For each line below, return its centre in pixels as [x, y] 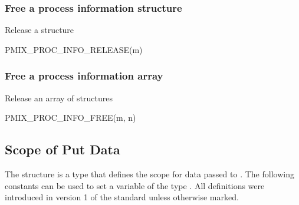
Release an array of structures [59, 97]
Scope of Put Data [63, 149]
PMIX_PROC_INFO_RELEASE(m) [74, 49]
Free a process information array [84, 76]
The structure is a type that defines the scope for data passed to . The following [149, 174]
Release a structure [40, 30]
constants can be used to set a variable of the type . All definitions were [135, 185]
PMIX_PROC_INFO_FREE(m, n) [70, 118]
